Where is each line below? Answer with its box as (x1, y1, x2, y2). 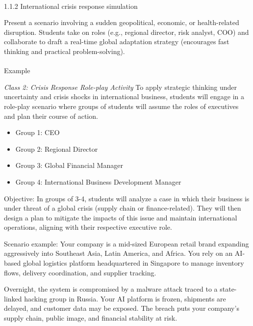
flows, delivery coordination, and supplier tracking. (4, 267, 156, 277)
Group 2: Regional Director (15, 143, 98, 154)
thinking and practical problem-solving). (4, 46, 125, 56)
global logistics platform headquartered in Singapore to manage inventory (23, 258, 244, 268)
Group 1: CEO (15, 127, 60, 137)
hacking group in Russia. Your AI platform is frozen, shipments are (24, 293, 226, 303)
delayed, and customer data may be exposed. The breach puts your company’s (4, 303, 239, 313)
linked (4, 293, 22, 303)
